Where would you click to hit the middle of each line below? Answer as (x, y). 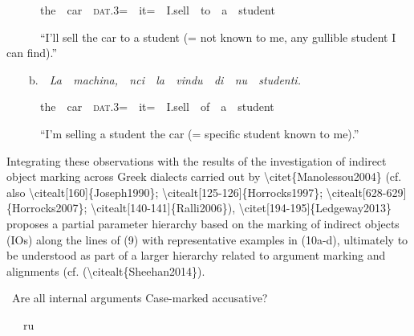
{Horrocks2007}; (47, 208)
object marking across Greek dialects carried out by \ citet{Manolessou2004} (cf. (204, 176)
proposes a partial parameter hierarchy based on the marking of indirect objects (203, 223)
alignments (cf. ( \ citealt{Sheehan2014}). (106, 270)
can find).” (32, 53)
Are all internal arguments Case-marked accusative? (140, 298)
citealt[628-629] (369, 192)
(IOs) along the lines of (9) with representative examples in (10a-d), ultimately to (207, 239)
